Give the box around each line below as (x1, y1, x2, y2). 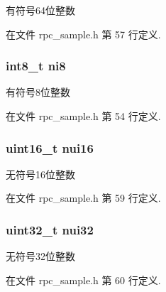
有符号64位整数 (6, 3, 75, 17)
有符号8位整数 (6, 85, 70, 99)
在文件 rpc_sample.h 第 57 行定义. (6, 26, 161, 41)
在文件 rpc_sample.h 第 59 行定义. (6, 190, 161, 205)
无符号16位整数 (6, 166, 75, 181)
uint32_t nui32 (6, 220, 94, 238)
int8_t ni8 (6, 57, 66, 75)
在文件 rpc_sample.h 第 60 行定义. (6, 272, 161, 287)
